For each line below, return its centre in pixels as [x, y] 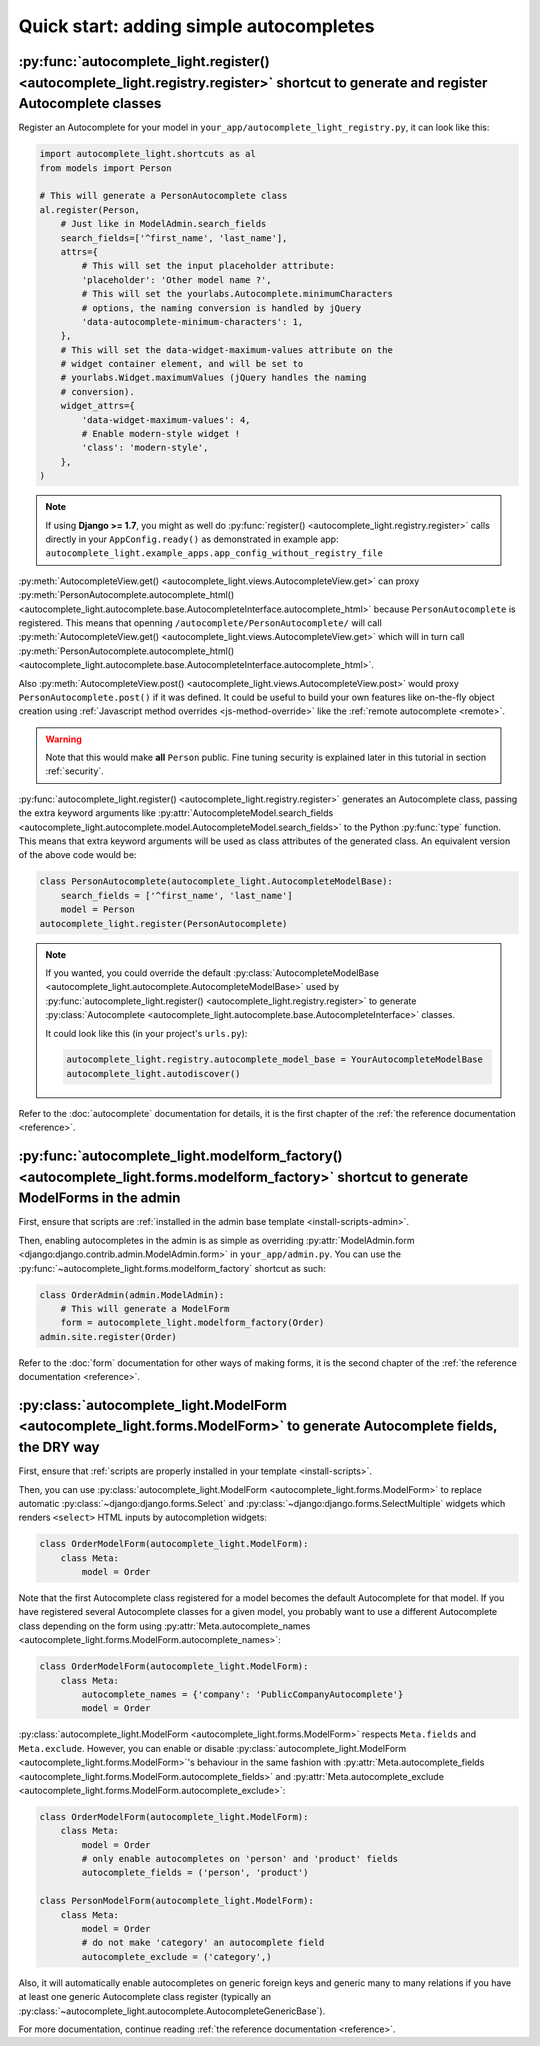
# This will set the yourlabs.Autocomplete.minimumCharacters [237, 294]
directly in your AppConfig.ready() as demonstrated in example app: [192, 539]
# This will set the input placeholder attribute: [208, 266]
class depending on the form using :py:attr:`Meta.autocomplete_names [164, 1626]
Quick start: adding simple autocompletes [196, 26]
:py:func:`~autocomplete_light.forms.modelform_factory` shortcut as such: [172, 1268]
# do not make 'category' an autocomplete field [203, 1943]
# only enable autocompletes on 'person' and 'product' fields [240, 1859]
